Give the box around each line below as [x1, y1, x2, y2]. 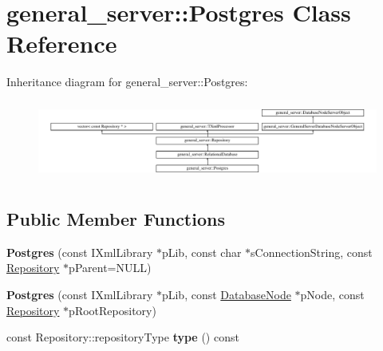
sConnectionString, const [251, 243, 373, 260]
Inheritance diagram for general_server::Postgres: [6, 73, 248, 90]
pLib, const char [161, 243, 242, 260]
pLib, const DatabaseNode [161, 286, 291, 302]
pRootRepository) [69, 302, 156, 318]
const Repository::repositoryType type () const [6, 329, 239, 345]
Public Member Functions [6, 206, 225, 231]
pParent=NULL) [69, 259, 152, 276]
